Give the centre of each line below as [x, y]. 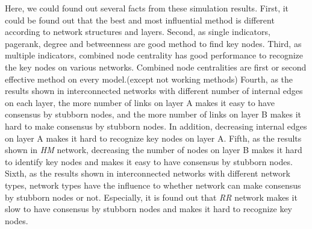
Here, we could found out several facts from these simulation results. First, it [147, 8]
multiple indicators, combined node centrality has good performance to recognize [154, 55]
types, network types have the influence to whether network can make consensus [153, 185]
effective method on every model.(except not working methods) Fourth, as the [149, 79]
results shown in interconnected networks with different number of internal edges [154, 91]
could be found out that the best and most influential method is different [140, 20]
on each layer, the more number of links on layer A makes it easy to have [140, 102]
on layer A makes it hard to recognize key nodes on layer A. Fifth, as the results [153, 138]
